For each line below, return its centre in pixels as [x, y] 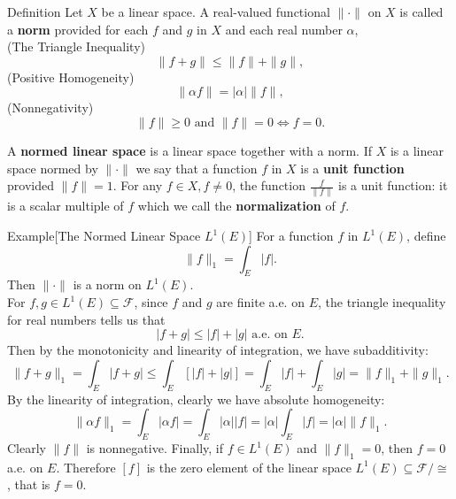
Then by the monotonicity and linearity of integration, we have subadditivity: [218, 350]
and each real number [284, 29]
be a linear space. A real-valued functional [216, 12]
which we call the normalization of [236, 206]
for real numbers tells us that [86, 319]
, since [151, 302]
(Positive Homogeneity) [71, 77]
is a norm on [107, 284]
